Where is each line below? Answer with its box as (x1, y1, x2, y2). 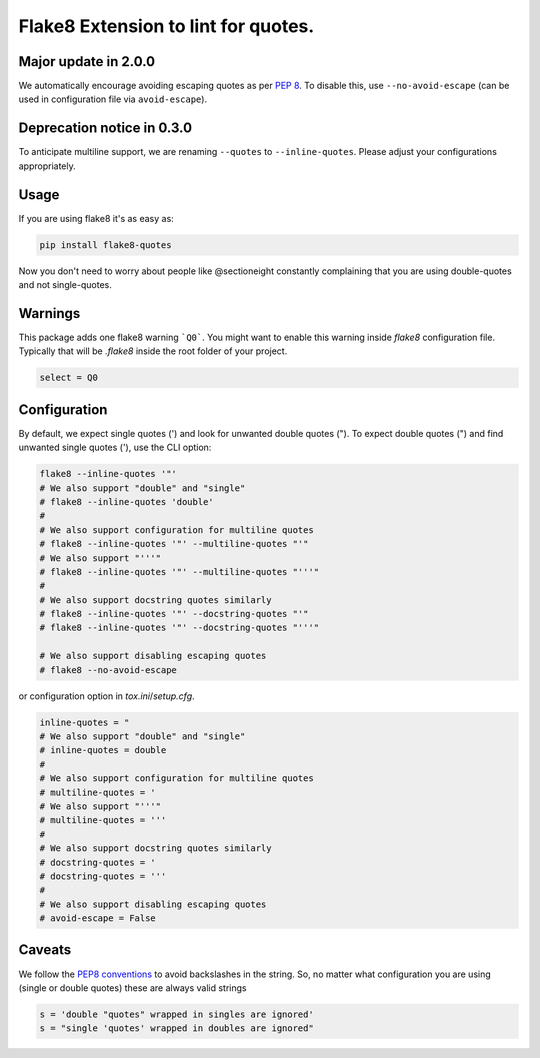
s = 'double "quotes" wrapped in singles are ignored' (39, 1008, 314, 1020)
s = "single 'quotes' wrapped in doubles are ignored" (39, 1023, 314, 1034)
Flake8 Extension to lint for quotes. (18, 15, 315, 37)
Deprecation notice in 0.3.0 (18, 120, 193, 137)
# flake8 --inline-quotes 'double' (39, 496, 214, 507)
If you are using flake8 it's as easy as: (18, 212, 174, 224)
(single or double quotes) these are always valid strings (18, 981, 247, 994)
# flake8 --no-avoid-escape (39, 664, 177, 675)
